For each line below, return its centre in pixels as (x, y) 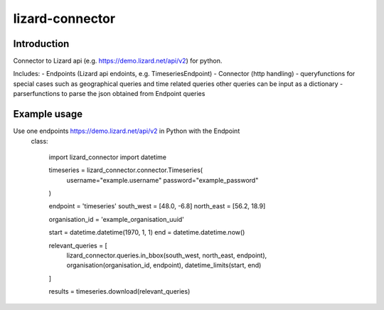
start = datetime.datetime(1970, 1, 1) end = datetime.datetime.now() (147, 232)
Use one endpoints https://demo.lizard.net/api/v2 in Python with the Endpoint (127, 131)
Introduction (41, 44)
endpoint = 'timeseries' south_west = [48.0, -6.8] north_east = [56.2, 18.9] (157, 206)
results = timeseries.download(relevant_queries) (119, 292)
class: (40, 141)
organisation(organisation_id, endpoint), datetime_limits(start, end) (164, 265)
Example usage (48, 114)
